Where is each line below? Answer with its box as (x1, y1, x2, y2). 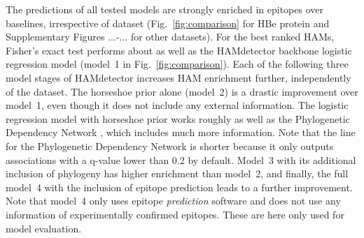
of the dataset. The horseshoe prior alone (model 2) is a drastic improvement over (6, 84, 358, 98)
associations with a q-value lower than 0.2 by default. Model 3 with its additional (6, 152, 356, 167)
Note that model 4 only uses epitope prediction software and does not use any (6, 193, 341, 208)
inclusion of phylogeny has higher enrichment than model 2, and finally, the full (6, 166, 349, 181)
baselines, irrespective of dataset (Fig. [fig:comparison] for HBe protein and (6, 15, 330, 30)
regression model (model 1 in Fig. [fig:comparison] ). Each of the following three (6, 57, 349, 71)
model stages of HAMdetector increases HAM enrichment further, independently (6, 70, 351, 84)
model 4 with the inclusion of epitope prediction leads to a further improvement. (6, 179, 353, 194)
